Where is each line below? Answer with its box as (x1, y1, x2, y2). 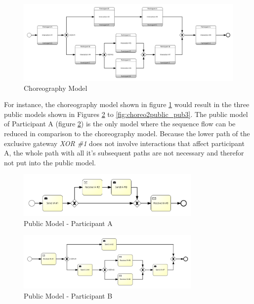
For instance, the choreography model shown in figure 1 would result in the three (4, 99, 250, 110)
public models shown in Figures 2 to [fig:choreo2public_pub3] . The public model (4, 109, 248, 119)
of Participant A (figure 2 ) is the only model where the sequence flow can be (4, 118, 236, 129)
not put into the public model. (4, 157, 96, 167)
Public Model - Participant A (24, 218, 113, 228)
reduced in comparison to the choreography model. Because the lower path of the (4, 128, 250, 139)
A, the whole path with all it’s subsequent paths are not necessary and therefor (4, 148, 244, 158)
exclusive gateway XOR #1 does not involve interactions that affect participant (4, 138, 245, 148)
